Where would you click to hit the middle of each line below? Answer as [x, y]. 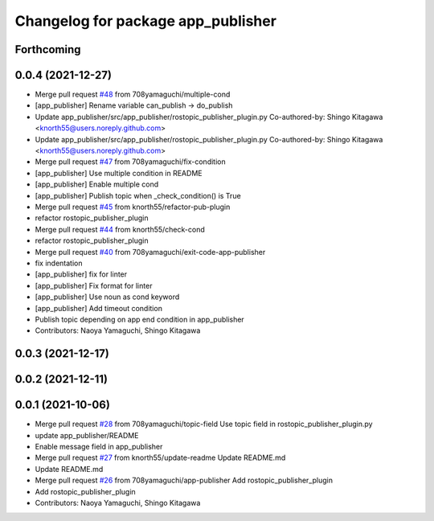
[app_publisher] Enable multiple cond [97, 184]
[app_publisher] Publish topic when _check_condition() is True [138, 195]
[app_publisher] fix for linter [81, 274]
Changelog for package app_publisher [146, 21]
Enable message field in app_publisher [99, 447]
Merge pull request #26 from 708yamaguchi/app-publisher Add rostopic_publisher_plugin [184, 480]
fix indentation [59, 263]
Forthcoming [48, 49]
